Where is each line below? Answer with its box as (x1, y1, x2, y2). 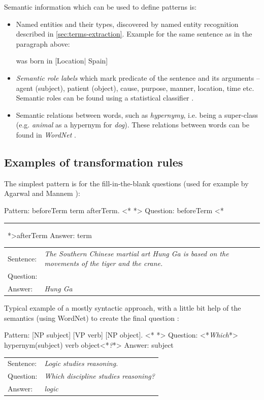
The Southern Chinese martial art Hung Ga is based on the (44, 248, 229, 258)
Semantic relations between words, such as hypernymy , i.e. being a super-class (16, 109, 258, 120)
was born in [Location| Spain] (16, 55, 108, 66)
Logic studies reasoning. (44, 358, 118, 369)
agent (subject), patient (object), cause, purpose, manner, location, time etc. (16, 82, 254, 93)
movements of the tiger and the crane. (44, 258, 163, 269)
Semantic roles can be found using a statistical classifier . (16, 92, 194, 103)
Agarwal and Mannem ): (4, 188, 80, 198)
